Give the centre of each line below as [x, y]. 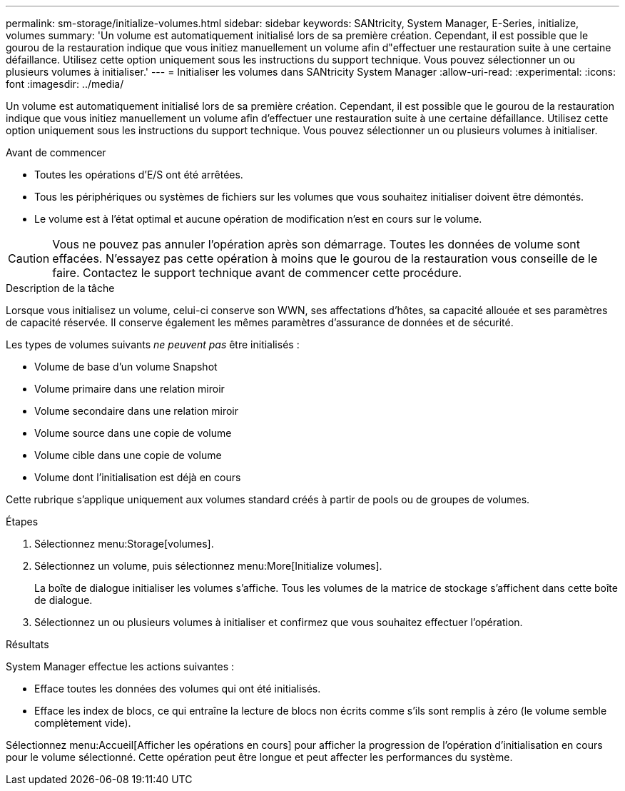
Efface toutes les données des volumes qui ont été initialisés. [178, 689]
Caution [29, 258]
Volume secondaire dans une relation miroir [137, 411]
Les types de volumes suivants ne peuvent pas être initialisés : [153, 344]
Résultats [27, 644]
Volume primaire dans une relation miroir [129, 389]
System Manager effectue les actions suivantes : [120, 666]
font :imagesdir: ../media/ [65, 84]
